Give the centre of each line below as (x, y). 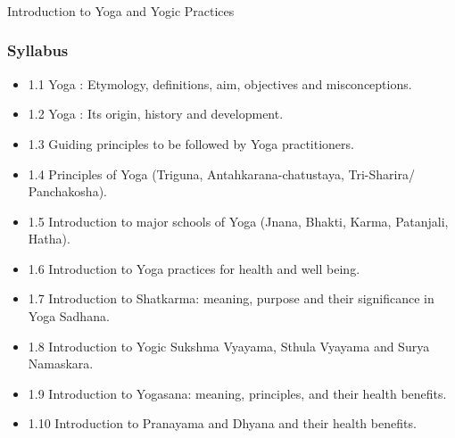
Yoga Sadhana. (69, 316)
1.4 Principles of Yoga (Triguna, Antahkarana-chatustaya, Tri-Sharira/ (221, 174)
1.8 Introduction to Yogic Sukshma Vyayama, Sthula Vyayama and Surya (229, 346)
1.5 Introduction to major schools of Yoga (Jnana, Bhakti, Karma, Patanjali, (238, 221)
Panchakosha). (67, 191)
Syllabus (38, 50)
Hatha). (49, 239)
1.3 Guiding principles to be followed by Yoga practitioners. (191, 143)
